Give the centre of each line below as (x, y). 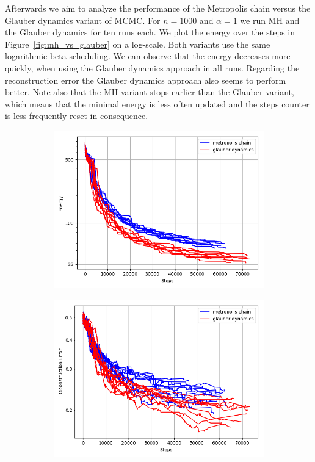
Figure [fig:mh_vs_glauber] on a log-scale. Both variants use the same (138, 44)
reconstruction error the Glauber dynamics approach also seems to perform (146, 80)
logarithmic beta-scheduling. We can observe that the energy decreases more (148, 56)
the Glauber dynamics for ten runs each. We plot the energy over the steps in (150, 32)
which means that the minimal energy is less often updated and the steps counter (157, 103)
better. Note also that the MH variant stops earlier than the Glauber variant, (150, 92)
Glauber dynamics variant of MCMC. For (83, 20)
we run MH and (270, 20)
